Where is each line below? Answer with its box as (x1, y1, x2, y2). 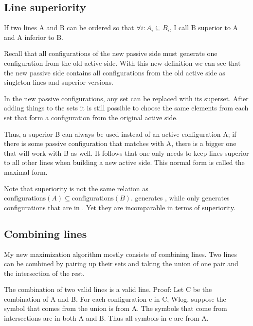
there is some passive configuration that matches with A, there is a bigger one (4, 138, 236, 148)
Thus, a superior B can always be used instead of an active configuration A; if (4, 128, 236, 139)
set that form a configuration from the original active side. (4, 112, 178, 122)
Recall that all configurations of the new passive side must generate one (4, 48, 217, 58)
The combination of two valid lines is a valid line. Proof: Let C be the (4, 284, 212, 294)
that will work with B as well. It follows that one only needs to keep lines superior (4, 147, 249, 158)
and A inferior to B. (4, 32, 64, 42)
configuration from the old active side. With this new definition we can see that (4, 57, 241, 68)
